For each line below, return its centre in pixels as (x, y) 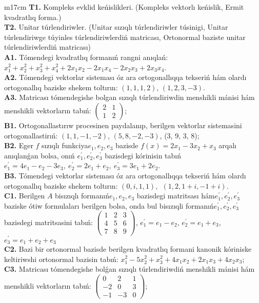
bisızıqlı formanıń (82, 196)
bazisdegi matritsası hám (176, 196)
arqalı (227, 145)
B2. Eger (19, 145)
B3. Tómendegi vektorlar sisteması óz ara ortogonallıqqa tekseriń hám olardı (125, 175)
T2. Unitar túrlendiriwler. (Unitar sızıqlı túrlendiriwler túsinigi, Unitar (116, 27)
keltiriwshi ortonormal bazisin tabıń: (61, 259)
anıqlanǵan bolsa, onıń (39, 155)
